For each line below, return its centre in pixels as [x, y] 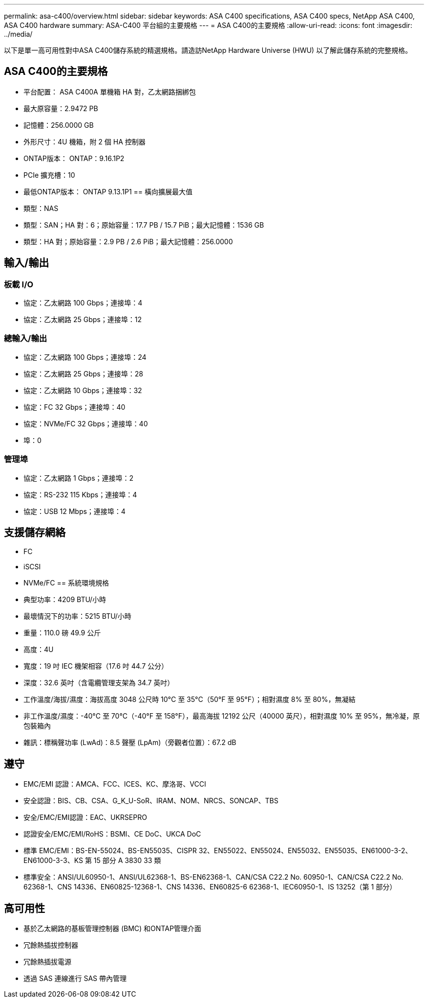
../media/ [18, 34]
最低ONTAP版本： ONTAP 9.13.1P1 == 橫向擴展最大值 [108, 191]
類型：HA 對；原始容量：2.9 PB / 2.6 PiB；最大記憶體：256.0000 [128, 241]
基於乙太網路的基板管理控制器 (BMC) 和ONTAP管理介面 [112, 929]
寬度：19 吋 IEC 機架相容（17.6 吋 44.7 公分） [96, 666]
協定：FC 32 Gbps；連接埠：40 [75, 407]
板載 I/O [19, 284]
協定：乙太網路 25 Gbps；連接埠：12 [83, 320]
